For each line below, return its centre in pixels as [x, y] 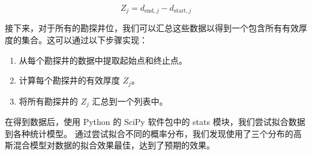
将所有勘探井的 [48, 101]
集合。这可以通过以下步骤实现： [84, 40]
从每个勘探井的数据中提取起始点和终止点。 [103, 60]
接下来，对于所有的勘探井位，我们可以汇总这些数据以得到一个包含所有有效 [152, 28]
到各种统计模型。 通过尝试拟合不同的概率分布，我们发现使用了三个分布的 [149, 133]
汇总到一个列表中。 [130, 101]
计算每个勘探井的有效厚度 [69, 80]
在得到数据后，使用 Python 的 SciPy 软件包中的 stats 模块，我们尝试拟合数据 [155, 122]
